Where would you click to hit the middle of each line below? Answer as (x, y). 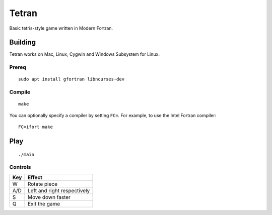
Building (23, 42)
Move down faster (49, 197)
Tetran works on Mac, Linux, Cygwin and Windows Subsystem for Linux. (84, 54)
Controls (20, 167)
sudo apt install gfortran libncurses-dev (72, 79)
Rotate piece (43, 184)
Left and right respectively (59, 190)
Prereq (18, 67)
